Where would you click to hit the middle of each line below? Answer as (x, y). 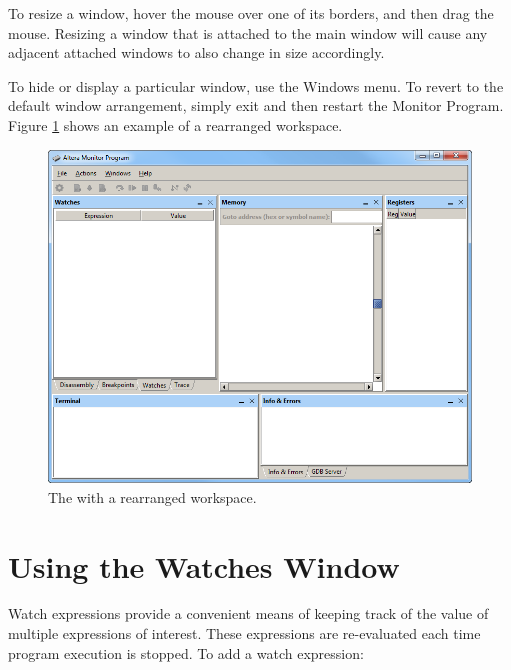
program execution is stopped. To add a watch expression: (186, 652)
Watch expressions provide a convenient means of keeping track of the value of (248, 613)
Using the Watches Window (204, 565)
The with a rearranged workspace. (152, 496)
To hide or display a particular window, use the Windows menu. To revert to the (256, 85)
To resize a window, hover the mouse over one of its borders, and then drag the (251, 13)
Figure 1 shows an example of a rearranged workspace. (175, 124)
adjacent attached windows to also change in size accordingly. (196, 52)
